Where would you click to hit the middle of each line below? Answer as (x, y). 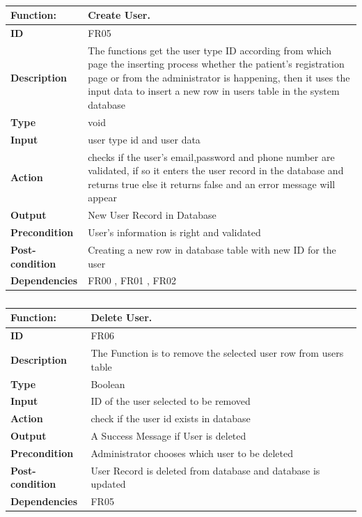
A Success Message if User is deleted (168, 436)
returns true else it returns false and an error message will (212, 184)
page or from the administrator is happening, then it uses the (219, 77)
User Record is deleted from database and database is (205, 470)
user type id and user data (144, 139)
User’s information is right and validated (174, 232)
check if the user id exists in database (171, 418)
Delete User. (121, 317)
